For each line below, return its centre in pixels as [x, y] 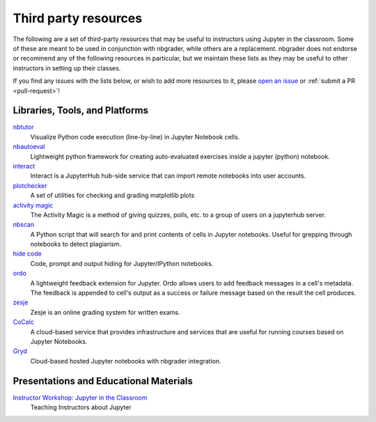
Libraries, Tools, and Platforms [81, 110]
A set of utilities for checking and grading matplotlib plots [112, 196]
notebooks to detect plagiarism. [76, 244]
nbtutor [23, 127]
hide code [27, 253]
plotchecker [30, 185]
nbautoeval [29, 147]
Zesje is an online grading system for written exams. [105, 312]
